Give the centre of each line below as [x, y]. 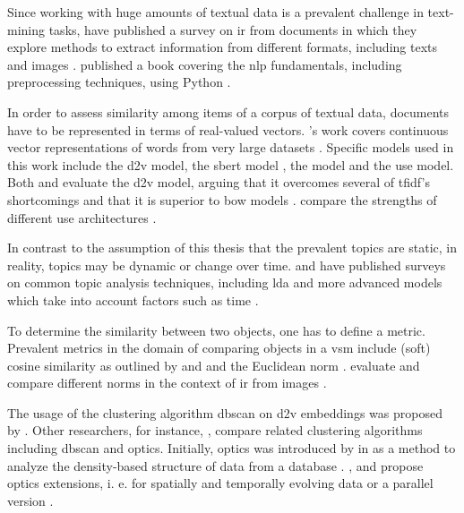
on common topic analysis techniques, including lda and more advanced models [225, 282]
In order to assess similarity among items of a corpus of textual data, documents [228, 111]
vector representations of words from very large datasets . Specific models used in [231, 147]
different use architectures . [82, 217]
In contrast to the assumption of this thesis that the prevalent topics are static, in [232, 248]
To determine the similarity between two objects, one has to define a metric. [216, 330]
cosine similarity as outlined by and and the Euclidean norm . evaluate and [214, 365]
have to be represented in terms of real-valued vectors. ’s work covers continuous [228, 129]
